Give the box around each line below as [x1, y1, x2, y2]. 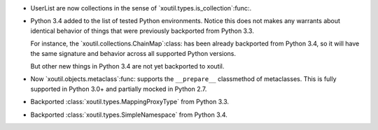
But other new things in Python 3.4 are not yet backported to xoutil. [30, 62, 225, 70]
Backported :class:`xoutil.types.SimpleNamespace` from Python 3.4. [30, 110, 227, 119]
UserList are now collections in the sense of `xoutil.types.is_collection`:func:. [30, 4, 252, 12]
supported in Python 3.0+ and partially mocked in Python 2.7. [30, 85, 207, 93]
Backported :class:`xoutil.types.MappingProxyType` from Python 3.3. [30, 98, 230, 106]
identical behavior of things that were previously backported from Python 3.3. [30, 27, 255, 35]
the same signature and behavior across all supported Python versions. [30, 49, 237, 57]
